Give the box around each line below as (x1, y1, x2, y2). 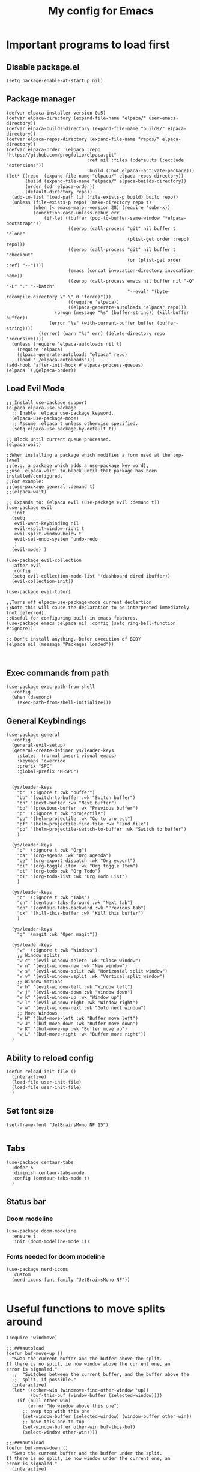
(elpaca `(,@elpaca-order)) (6, 367, 77, 373)
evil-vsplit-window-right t (14, 525, 85, 532)
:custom (11, 1271, 31, 1277)
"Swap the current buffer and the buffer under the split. (11, 1450, 163, 1456)
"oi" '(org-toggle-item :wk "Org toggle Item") (17, 863, 138, 869)
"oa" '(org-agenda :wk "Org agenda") (17, 852, 112, 859)
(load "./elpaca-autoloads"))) (17, 357, 95, 363)
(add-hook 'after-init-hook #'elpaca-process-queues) (6, 362, 144, 368)
